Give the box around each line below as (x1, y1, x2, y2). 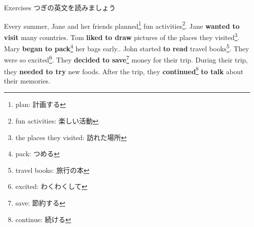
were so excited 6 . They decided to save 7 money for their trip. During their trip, (4, 53, 248, 64)
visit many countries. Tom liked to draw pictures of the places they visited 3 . (4, 30, 239, 42)
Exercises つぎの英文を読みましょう (4, 2, 116, 12)
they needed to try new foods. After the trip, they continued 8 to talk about (4, 64, 244, 76)
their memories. (4, 75, 51, 85)
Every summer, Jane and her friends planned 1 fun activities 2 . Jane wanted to (4, 19, 240, 31)
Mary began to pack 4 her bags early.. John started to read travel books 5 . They (4, 42, 249, 53)
